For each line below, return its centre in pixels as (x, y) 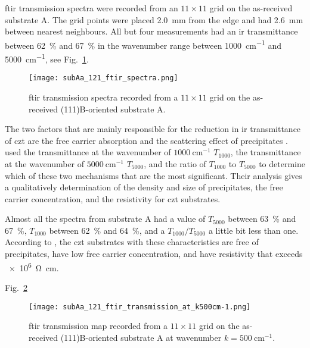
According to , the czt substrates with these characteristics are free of (132, 242)
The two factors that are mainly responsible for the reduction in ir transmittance (153, 129)
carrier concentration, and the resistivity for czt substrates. (113, 198)
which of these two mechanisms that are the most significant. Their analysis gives (154, 175)
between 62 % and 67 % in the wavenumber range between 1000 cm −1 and (143, 44)
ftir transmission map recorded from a (98, 326)
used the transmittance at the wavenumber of (88, 152)
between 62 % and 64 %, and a (107, 230)
